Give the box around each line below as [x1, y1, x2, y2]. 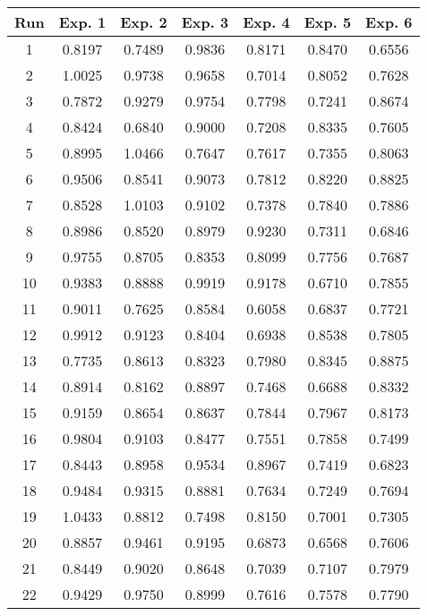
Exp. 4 [243, 12, 290, 32]
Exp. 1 [58, 12, 107, 32]
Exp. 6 [365, 12, 413, 32]
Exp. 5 [303, 12, 352, 32]
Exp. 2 [120, 12, 167, 32]
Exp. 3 [181, 12, 229, 32]
